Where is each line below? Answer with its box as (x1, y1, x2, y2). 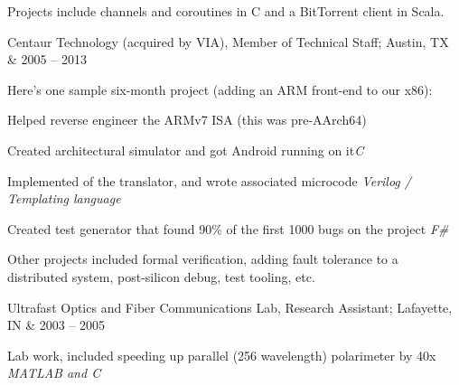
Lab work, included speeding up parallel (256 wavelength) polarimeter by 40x (7, 345, 436, 364)
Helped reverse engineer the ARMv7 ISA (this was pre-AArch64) (7, 110, 367, 129)
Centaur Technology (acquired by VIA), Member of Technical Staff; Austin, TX (7, 32, 449, 51)
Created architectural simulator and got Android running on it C (7, 140, 364, 159)
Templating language (7, 189, 121, 208)
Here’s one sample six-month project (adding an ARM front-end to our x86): (7, 80, 433, 99)
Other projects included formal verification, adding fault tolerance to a (7, 249, 398, 268)
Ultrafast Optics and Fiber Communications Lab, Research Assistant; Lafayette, (7, 297, 453, 316)
